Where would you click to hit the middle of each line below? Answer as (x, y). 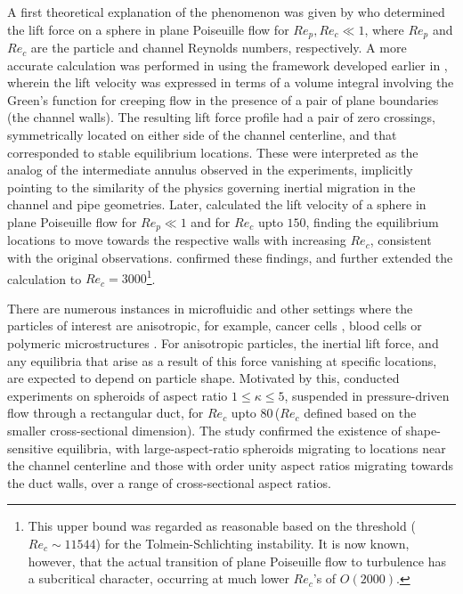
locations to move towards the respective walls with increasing (177, 240)
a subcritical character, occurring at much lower (158, 578)
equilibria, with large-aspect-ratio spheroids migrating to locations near (252, 448)
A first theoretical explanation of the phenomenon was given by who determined (226, 12)
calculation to (45, 278)
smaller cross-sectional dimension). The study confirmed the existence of (204, 431)
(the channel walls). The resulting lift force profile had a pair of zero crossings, (221, 117)
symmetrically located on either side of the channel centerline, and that (202, 135)
